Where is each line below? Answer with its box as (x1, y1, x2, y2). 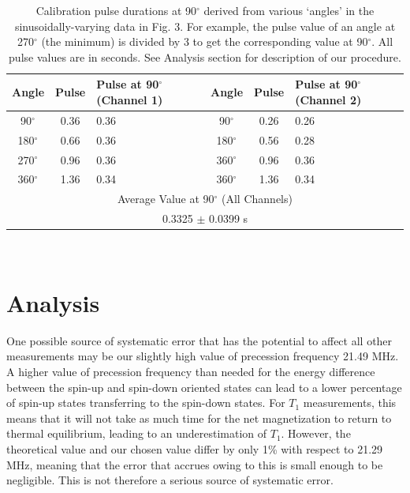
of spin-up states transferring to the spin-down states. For (6, 394, 285, 411)
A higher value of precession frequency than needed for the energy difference (6, 363, 375, 380)
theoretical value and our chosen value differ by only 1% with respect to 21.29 (6, 441, 383, 457)
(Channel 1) (96, 91, 163, 107)
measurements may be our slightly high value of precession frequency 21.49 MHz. (6, 348, 399, 364)
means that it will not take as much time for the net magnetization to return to (6, 409, 392, 426)
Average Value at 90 (117, 190, 214, 207)
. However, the (281, 425, 351, 442)
